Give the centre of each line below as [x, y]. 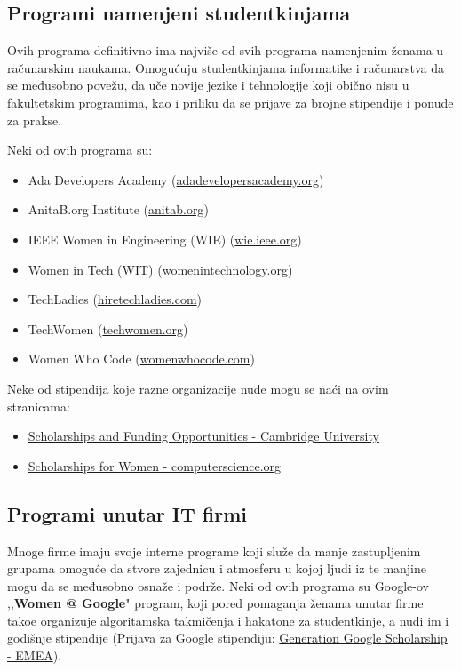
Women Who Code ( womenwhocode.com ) [141, 359]
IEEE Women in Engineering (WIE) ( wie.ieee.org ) [165, 239]
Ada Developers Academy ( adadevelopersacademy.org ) [176, 179]
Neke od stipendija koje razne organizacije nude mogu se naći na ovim [198, 388]
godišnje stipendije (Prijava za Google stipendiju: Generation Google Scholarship [227, 638]
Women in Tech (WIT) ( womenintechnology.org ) [160, 269]
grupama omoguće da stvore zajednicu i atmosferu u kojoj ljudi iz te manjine [217, 568]
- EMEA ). [35, 655]
